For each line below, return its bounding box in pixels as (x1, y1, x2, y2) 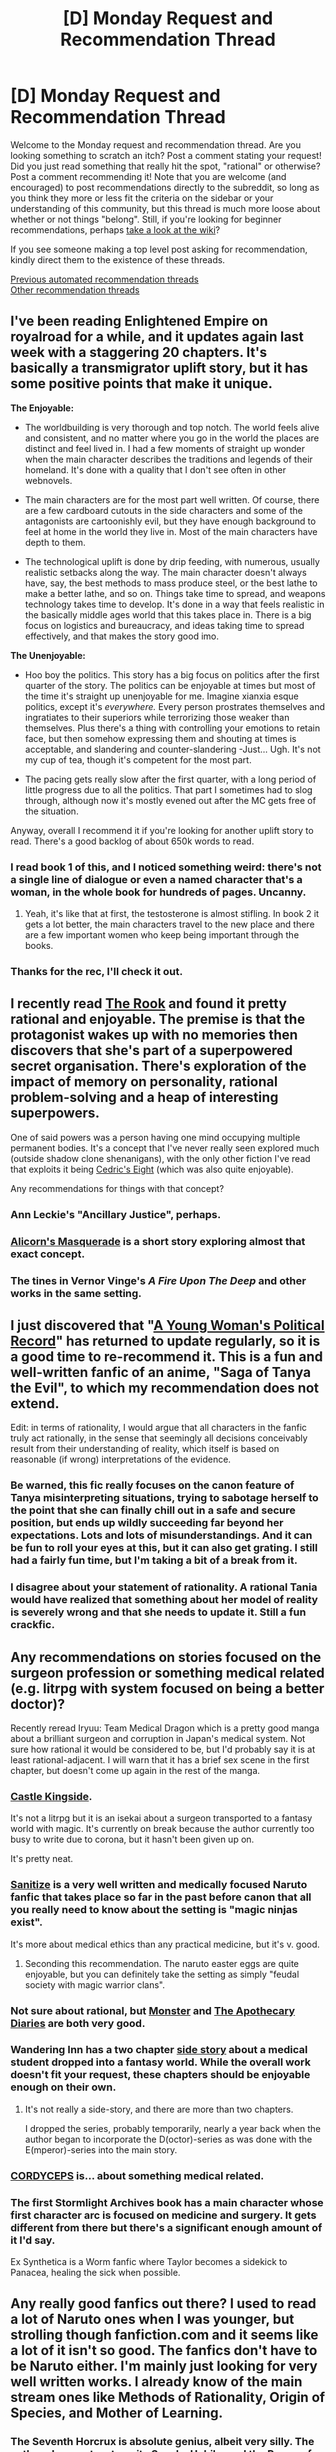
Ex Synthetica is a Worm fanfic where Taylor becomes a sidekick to (10, 2256, 288, 2268)
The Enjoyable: (10, 402, 75, 414)
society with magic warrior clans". (24, 1978, 165, 1991)
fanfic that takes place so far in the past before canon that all (10, 1890, 312, 1904)
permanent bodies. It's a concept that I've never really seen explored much (10, 1142, 320, 1154)
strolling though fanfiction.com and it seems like (10, 2327, 319, 2344)
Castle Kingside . (10, 1789, 93, 1803)
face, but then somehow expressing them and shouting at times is (24, 732, 297, 744)
